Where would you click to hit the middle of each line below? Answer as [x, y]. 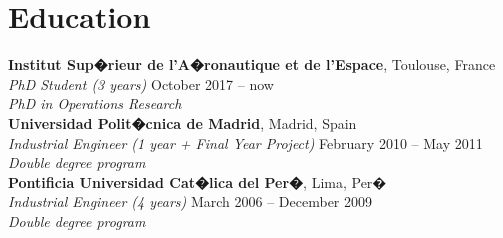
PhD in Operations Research [95, 103]
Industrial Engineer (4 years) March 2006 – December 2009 [190, 201]
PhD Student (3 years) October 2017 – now [141, 83]
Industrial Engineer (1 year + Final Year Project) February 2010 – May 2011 [245, 142]
